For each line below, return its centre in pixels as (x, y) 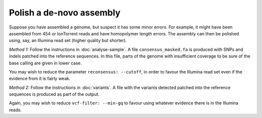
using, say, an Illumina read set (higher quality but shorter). (68, 41)
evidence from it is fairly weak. (40, 79)
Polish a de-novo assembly (65, 13)
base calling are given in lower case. (45, 63)
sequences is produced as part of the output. (54, 94)
